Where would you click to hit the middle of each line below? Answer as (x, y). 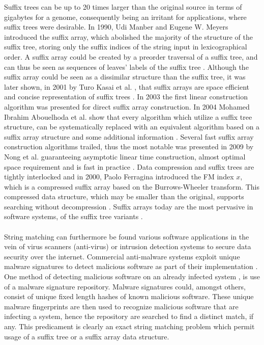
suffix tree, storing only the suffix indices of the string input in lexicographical (126, 47)
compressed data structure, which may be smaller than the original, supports (124, 196)
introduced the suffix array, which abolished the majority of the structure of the (128, 36)
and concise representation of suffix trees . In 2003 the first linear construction (126, 97)
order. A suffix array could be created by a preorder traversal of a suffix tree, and (131, 56)
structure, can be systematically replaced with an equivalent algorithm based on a (132, 127)
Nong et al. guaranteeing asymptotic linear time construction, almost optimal (125, 156)
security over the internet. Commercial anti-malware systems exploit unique (122, 256)
